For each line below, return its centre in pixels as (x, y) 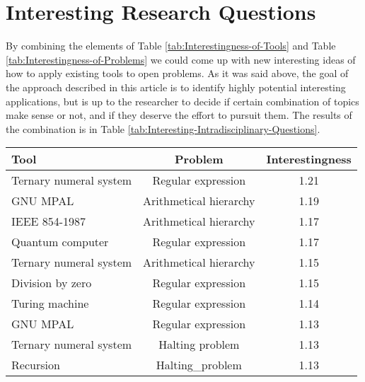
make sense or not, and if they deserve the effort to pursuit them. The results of (179, 115)
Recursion (36, 365)
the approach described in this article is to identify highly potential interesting (176, 87)
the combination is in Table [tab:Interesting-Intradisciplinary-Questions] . (163, 128)
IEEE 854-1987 (49, 221)
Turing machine (50, 303)
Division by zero (52, 283)
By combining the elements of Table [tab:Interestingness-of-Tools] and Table (171, 46)
